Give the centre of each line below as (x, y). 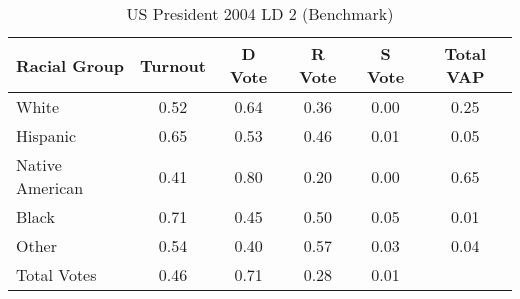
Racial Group (70, 65)
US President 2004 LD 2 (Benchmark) (260, 13)
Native (39, 164)
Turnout (173, 65)
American (50, 187)
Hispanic (46, 135)
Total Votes (56, 274)
